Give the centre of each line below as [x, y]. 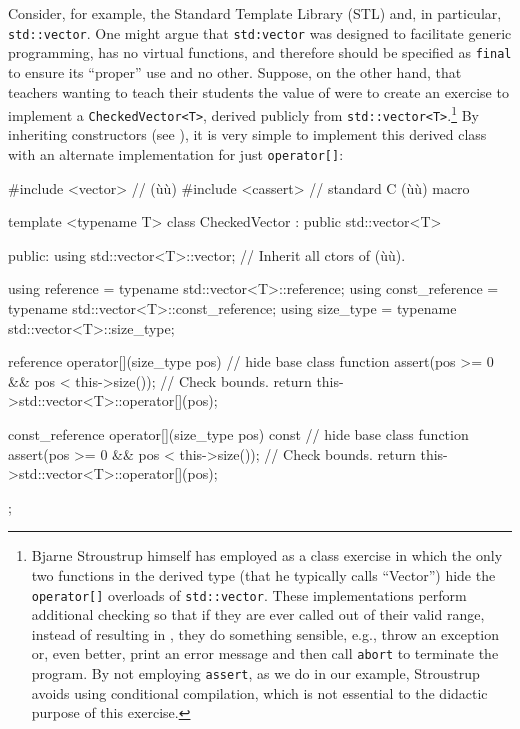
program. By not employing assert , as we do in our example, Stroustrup [255, 673]
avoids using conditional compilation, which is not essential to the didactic [259, 692]
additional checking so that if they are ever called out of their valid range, [258, 614]
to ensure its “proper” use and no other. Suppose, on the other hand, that [235, 71]
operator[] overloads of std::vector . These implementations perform [249, 594]
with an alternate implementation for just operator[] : [176, 154]
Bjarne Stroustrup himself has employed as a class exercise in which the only [267, 555]
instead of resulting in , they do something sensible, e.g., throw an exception [265, 633]
